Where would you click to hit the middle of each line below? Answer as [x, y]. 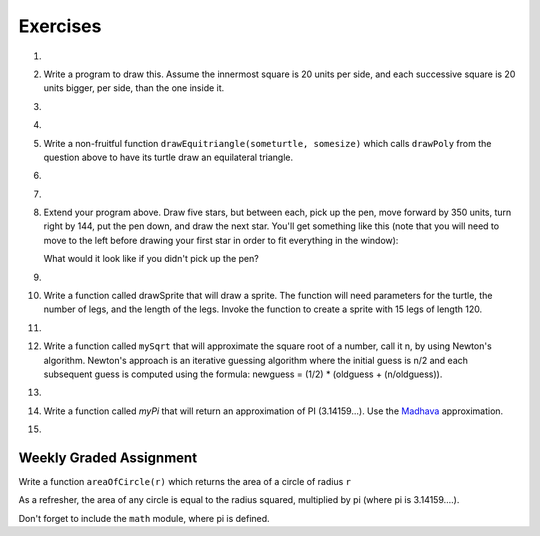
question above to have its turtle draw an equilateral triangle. [168, 157]
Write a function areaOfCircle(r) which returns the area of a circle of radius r [185, 482]
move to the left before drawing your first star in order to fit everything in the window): [221, 240]
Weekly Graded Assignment [108, 457]
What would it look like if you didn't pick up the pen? [151, 259]
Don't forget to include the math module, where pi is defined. [144, 518]
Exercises [60, 26]
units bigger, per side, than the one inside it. [134, 88]
